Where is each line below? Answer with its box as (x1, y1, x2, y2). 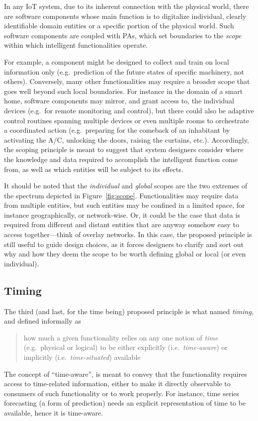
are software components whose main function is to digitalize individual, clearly (4, 10, 247, 21)
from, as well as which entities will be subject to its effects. (4, 164, 183, 174)
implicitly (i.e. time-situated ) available (23, 352, 141, 362)
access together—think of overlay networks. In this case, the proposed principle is (4, 229, 252, 240)
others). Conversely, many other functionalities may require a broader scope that (4, 76, 250, 86)
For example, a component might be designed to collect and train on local (4, 56, 230, 67)
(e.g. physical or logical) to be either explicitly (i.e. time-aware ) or (23, 342, 228, 352)
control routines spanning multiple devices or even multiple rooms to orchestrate (4, 115, 249, 125)
